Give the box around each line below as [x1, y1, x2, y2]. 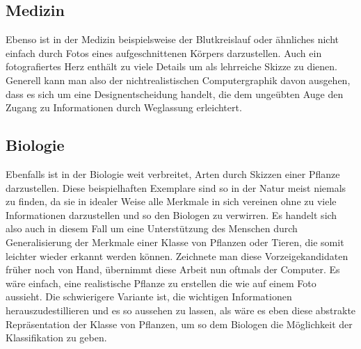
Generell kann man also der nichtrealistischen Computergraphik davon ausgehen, [6, 72, 351, 87]
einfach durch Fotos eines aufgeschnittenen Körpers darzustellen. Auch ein [6, 45, 322, 60]
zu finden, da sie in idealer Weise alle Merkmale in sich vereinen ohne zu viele [6, 194, 337, 209]
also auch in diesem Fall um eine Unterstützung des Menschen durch [6, 221, 298, 236]
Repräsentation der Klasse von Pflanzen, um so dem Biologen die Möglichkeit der [6, 316, 353, 331]
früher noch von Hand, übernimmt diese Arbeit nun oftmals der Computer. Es [6, 262, 340, 277]
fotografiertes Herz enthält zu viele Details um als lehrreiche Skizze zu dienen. [6, 59, 337, 74]
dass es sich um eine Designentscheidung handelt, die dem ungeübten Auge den [6, 86, 344, 101]
